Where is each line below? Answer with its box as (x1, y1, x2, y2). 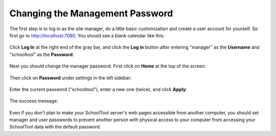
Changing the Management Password (9, 8, 173, 19)
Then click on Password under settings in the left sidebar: (9, 75, 132, 81)
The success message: (9, 98, 58, 104)
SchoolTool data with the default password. (9, 124, 101, 130)
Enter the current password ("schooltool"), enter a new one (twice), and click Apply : (9, 86, 188, 92)
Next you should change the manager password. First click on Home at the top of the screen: (9, 63, 206, 69)
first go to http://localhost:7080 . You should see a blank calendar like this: (9, 32, 165, 38)
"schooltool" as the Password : (9, 51, 74, 57)
